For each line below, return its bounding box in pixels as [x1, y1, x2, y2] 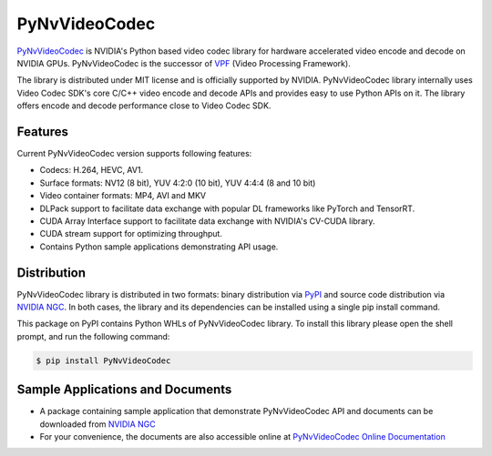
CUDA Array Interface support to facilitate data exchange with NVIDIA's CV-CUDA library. [39, 215, 375, 227]
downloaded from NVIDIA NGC [39, 419, 156, 430]
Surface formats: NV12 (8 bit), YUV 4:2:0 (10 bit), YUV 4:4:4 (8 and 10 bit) [39, 177, 316, 188]
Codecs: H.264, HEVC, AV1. [39, 165, 144, 176]
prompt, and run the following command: [16, 330, 170, 341]
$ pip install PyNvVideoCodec [36, 355, 171, 366]
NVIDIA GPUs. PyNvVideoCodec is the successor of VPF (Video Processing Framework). [16, 57, 351, 68]
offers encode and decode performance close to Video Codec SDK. [16, 100, 272, 111]
